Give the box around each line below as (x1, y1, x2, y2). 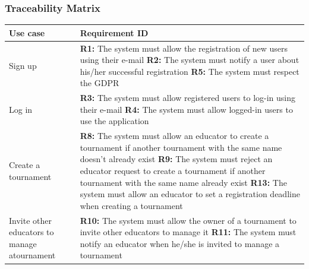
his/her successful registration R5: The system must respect (80, 65, 299, 77)
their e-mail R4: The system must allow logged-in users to (80, 103, 293, 115)
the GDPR (80, 77, 119, 89)
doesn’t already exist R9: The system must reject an (80, 153, 273, 165)
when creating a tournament (80, 199, 183, 211)
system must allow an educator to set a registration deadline (80, 188, 300, 200)
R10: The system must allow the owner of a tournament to (80, 214, 297, 226)
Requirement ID (80, 26, 149, 39)
